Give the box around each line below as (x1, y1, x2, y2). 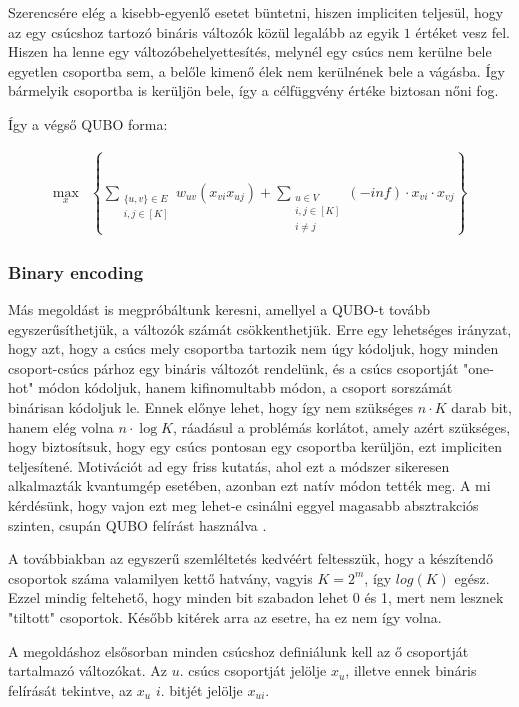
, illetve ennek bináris (345, 660, 477, 681)
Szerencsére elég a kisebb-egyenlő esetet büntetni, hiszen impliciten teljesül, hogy (8, 2, 504, 22)
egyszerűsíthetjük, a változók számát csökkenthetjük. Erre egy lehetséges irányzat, (8, 318, 512, 339)
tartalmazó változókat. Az (8, 660, 168, 681)
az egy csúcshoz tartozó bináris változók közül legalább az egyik (8, 21, 400, 42)
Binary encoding (8, 259, 144, 284)
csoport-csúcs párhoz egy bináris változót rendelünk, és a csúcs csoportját (8, 357, 459, 378)
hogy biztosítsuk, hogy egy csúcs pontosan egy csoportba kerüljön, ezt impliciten (8, 436, 503, 457)
